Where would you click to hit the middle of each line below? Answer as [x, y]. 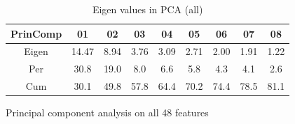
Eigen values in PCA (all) [147, 9]
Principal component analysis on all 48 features [107, 113]
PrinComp [36, 33]
